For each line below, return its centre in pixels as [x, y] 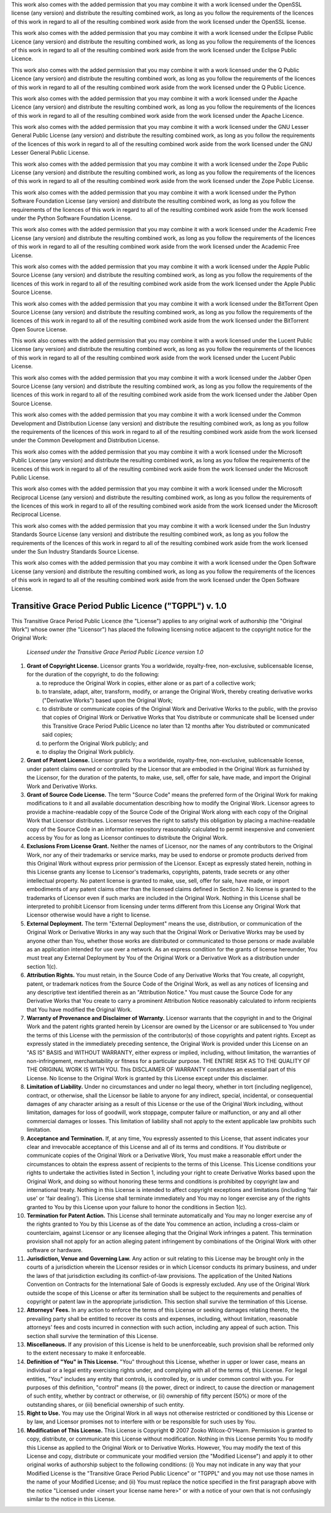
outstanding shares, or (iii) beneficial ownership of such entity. [106, 1404]
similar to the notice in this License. [71, 1499]
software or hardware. [55, 1250]
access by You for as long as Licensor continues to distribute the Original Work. [127, 837]
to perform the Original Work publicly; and [95, 743]
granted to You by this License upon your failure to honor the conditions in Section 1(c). [137, 1207]
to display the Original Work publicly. [88, 751]
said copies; [57, 735]
